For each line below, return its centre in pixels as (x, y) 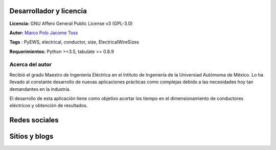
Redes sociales (34, 120)
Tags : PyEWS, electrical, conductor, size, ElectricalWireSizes (74, 42)
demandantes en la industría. (40, 89)
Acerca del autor (31, 65)
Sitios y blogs (31, 136)
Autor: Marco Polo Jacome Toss (44, 33)
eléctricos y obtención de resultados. (49, 106)
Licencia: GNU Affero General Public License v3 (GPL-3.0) (71, 23)
